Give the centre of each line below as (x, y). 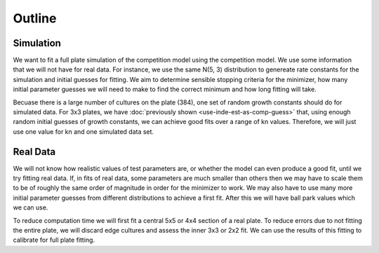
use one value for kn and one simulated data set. (84, 131)
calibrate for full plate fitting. (54, 240)
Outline (35, 18)
